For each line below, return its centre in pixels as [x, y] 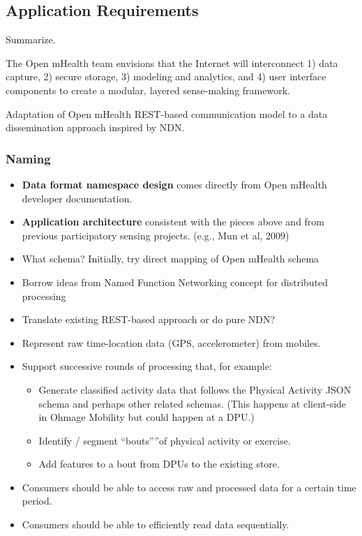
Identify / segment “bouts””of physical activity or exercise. [165, 440]
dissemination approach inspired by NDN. [95, 127]
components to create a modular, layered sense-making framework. [148, 90]
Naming [28, 158]
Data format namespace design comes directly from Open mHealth [174, 184]
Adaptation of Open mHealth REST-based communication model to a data [167, 113]
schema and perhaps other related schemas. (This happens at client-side [193, 403]
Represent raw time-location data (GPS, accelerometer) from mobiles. [171, 342]
